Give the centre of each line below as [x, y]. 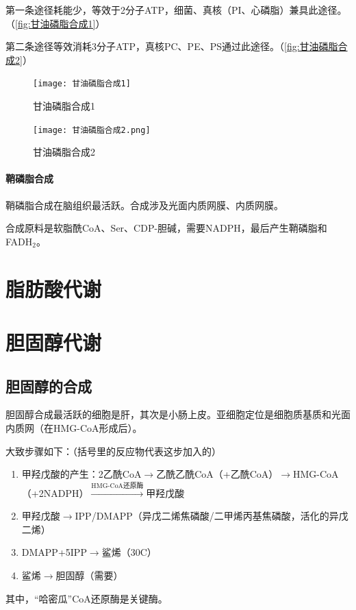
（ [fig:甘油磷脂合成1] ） [55, 23]
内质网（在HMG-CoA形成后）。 [74, 428]
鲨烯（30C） [129, 552]
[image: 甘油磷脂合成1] [82, 84]
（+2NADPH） [55, 492]
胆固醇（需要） [89, 575]
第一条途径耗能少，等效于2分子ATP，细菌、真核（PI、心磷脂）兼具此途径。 [176, 10]
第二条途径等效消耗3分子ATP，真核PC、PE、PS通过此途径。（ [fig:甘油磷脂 [172, 46]
